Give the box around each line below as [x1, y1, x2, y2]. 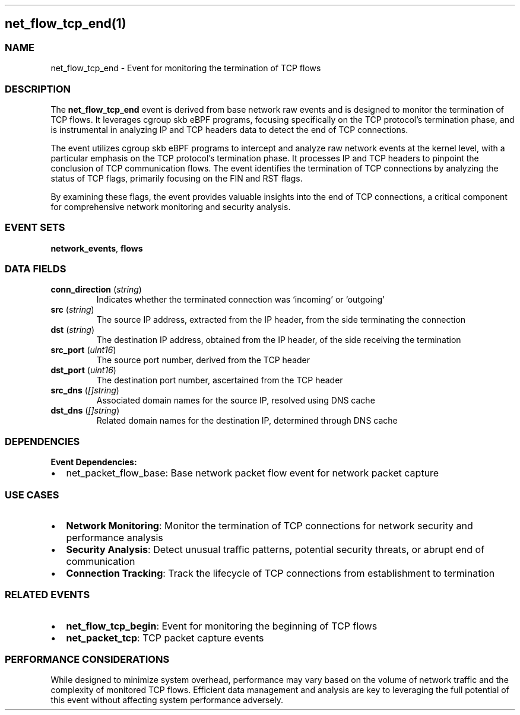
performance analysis [66, 531, 163, 544]
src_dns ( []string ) [50, 385, 119, 396]
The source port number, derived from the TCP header [96, 355, 310, 366]
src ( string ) [50, 304, 94, 315]
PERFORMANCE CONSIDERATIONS [5, 653, 170, 666]
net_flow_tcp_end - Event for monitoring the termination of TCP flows [50, 63, 321, 74]
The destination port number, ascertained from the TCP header [96, 375, 343, 386]
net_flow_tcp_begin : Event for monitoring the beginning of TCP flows [66, 619, 378, 632]
